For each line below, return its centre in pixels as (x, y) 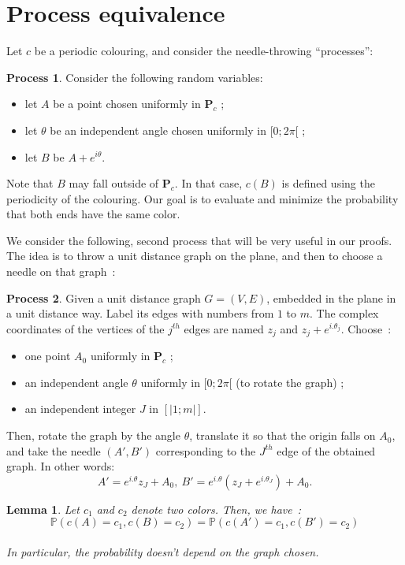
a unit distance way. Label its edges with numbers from (140, 313)
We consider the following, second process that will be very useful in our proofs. (199, 240)
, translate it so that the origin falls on (282, 435)
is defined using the (328, 183)
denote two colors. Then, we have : (216, 509)
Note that (30, 183)
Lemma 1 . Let (43, 509)
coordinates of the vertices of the (85, 328)
